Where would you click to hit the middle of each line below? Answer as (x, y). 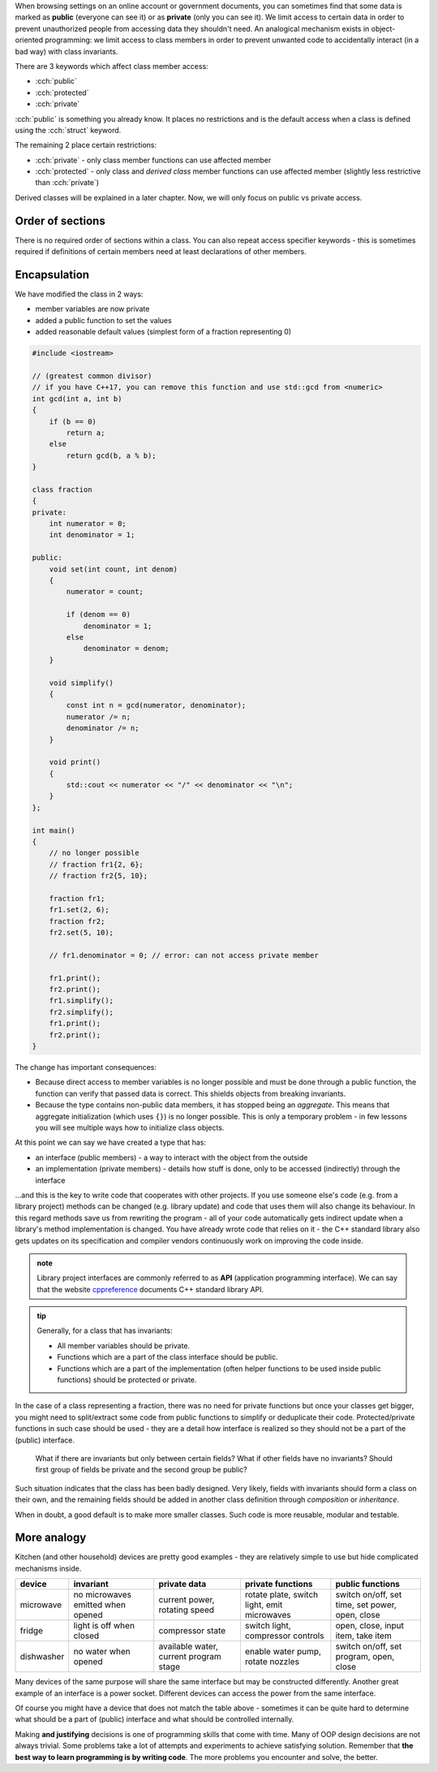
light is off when (104, 1626)
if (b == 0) (73, 421)
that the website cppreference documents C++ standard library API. (150, 1289)
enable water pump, (283, 1652)
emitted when (99, 1605)
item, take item (364, 1636)
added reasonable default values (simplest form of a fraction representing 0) (163, 332)
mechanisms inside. (48, 1568)
